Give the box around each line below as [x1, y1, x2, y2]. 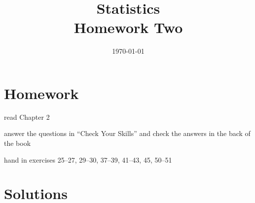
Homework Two [73, 17, 183, 37]
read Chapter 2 [4, 111, 50, 122]
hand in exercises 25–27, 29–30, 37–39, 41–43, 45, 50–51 [4, 154, 172, 165]
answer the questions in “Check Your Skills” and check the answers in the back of [4, 128, 251, 138]
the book [4, 138, 31, 148]
